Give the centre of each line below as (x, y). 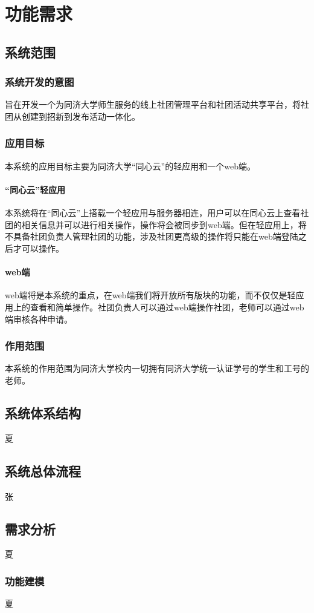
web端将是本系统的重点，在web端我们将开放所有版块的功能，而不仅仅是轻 (150, 295)
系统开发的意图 (40, 82)
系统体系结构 (43, 412)
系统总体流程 (43, 470)
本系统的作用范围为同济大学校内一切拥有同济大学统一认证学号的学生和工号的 (157, 368)
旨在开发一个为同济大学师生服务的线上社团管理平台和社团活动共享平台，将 (153, 104)
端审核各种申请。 (39, 319)
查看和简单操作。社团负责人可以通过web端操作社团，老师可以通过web (167, 306)
